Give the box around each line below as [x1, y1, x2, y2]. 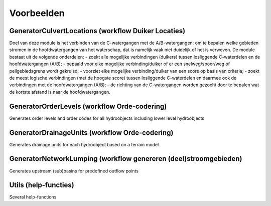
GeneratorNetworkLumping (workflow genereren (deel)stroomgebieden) [9, 154, 242, 163]
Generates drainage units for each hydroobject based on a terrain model [9, 141, 159, 147]
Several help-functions [9, 194, 57, 200]
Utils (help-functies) [9, 181, 75, 189]
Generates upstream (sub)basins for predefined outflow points [9, 168, 139, 174]
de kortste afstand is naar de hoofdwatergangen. [9, 89, 110, 95]
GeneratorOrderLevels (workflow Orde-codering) [9, 102, 167, 110]
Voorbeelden [9, 8, 65, 19]
